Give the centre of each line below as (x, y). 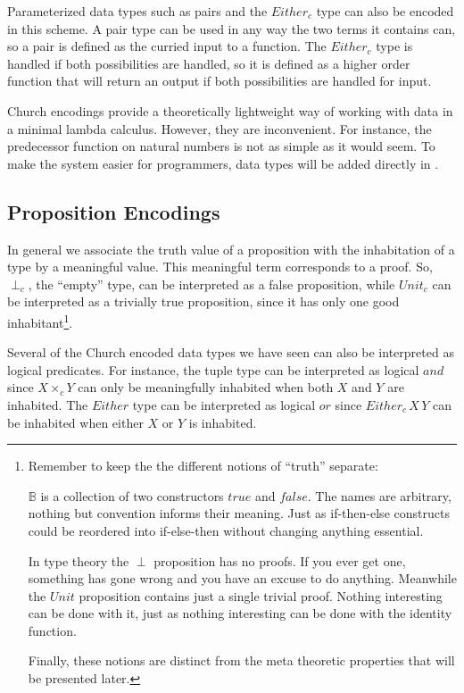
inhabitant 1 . (40, 321)
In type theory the (79, 560)
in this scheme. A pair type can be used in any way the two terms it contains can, (232, 28)
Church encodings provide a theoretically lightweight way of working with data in (230, 110)
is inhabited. (223, 422)
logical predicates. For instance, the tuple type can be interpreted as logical (213, 369)
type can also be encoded (385, 11)
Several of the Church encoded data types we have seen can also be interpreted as (231, 352)
